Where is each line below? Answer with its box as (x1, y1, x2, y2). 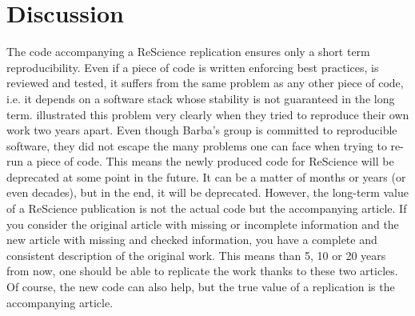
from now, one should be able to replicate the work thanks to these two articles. (6, 262, 398, 279)
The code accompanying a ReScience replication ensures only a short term (6, 43, 370, 60)
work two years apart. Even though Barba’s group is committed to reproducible (6, 122, 397, 138)
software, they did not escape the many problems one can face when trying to (6, 137, 387, 154)
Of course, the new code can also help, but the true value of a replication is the (6, 278, 395, 295)
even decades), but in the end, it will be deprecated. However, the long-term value (6, 184, 409, 201)
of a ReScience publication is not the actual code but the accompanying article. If (6, 200, 407, 217)
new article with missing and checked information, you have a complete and (6, 231, 377, 248)
